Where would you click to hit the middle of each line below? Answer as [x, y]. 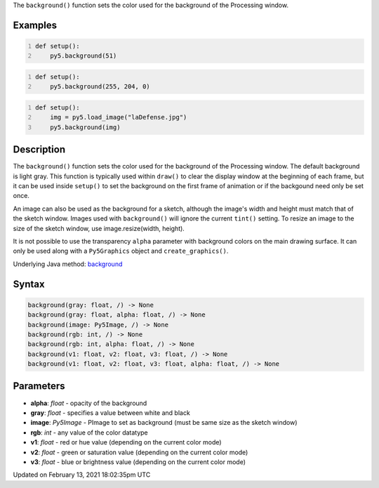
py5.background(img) [85, 127]
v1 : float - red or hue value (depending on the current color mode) [126, 442]
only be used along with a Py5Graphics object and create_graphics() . [121, 251]
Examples [35, 25]
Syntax [29, 284]
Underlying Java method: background [68, 264]
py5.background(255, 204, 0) [100, 87]
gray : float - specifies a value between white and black [111, 413]
